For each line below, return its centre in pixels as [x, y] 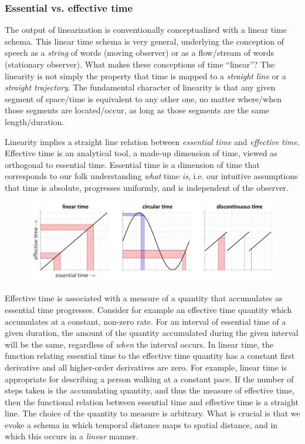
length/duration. [35, 121]
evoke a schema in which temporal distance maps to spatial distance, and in [141, 424]
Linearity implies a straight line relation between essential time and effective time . [152, 141]
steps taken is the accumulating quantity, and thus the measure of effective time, [150, 390]
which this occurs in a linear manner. [72, 436]
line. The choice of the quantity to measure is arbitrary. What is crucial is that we [152, 413]
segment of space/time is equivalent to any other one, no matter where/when [143, 98]
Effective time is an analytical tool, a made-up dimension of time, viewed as [141, 153]
